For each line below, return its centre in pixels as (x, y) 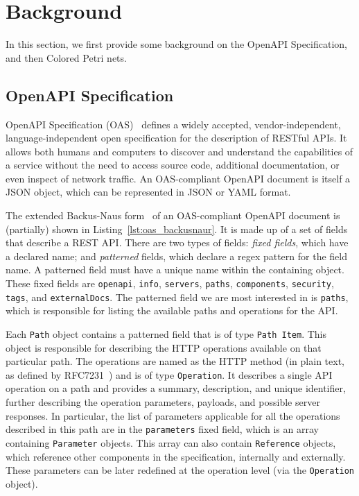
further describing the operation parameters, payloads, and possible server (163, 402)
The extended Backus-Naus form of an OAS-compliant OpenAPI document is (173, 215)
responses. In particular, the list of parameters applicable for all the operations (173, 415)
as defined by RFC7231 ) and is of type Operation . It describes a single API (169, 374)
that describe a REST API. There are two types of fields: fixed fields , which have (177, 242)
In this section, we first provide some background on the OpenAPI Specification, (176, 44)
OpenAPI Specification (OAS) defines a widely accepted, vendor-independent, (173, 124)
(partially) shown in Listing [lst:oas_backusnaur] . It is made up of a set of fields (177, 229)
